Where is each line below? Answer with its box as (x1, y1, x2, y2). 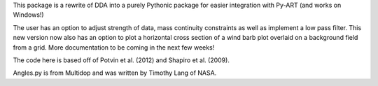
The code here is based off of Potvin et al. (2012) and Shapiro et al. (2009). (13, 56, 230, 64)
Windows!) (13, 10, 45, 19)
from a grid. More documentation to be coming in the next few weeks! (13, 43, 215, 52)
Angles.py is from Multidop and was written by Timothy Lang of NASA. (13, 69, 217, 77)
